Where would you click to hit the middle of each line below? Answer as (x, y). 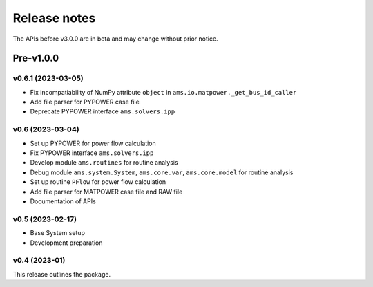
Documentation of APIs (63, 201)
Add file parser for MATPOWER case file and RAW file (106, 192)
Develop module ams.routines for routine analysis (104, 163)
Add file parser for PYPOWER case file (85, 102)
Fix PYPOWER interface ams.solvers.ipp (92, 153)
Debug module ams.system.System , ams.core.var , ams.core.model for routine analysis (162, 172)
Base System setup (58, 233)
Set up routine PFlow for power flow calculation (98, 182)
